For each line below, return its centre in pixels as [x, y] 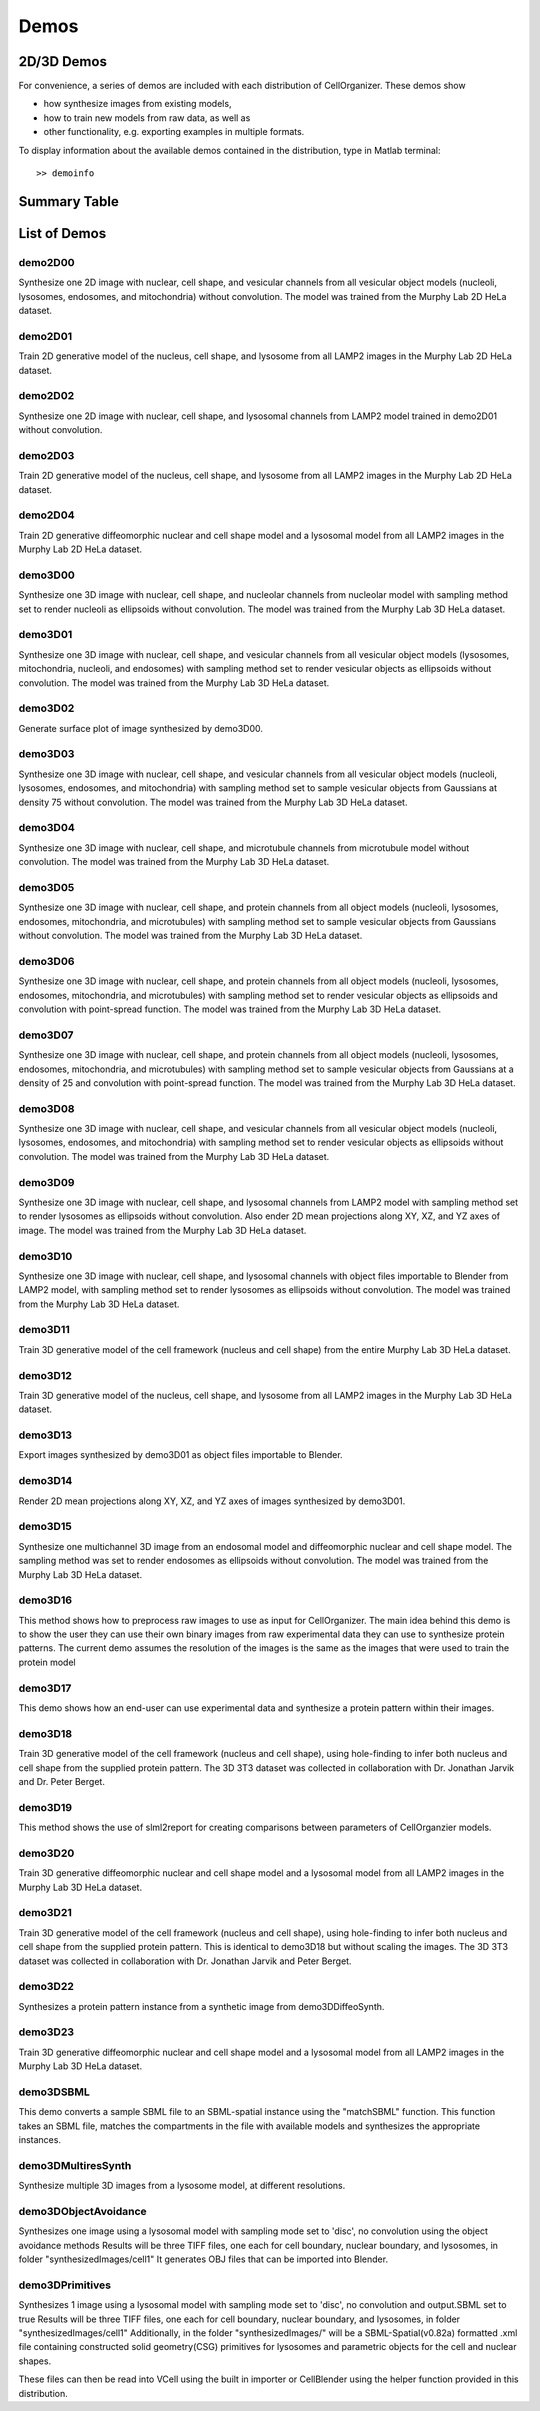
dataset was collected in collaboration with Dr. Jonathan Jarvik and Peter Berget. [185, 1961]
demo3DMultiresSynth [75, 2165]
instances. [40, 2140]
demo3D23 [46, 2032]
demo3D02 [46, 708]
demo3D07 [46, 1035]
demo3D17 [45, 1688]
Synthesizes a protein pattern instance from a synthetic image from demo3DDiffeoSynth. [201, 2006]
